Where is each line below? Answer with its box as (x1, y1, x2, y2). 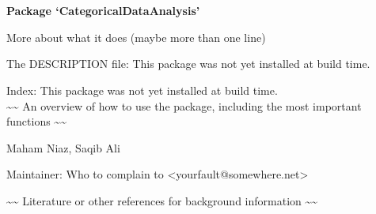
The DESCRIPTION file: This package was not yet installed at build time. (6, 55, 370, 72)
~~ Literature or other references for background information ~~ (6, 192, 318, 208)
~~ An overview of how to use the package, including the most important (6, 97, 362, 114)
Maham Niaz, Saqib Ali (6, 139, 120, 156)
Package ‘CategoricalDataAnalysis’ (6, 2, 200, 19)
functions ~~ (6, 113, 66, 130)
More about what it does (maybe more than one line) (6, 28, 266, 45)
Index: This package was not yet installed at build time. (6, 81, 278, 98)
